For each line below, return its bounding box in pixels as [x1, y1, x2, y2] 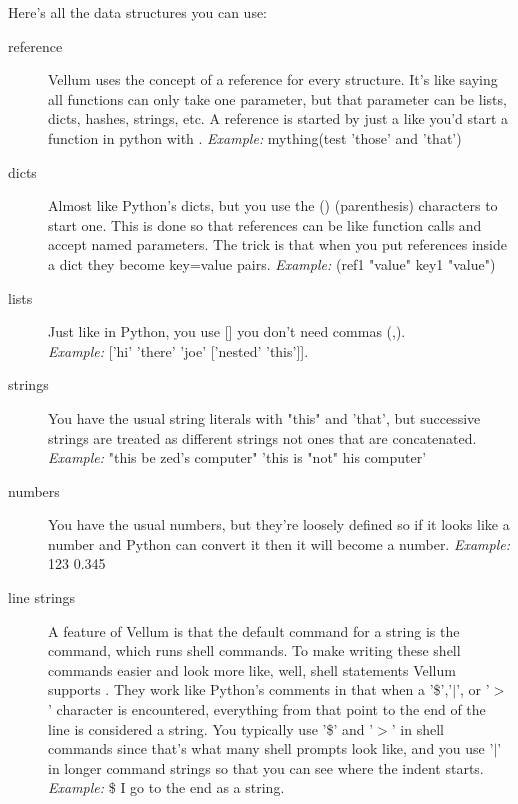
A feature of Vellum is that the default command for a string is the [48, 620, 460, 641]
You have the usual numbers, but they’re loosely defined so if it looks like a [48, 514, 510, 535]
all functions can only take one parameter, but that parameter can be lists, [48, 88, 507, 109]
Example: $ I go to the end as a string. [48, 777, 285, 798]
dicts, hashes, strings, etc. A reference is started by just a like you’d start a [48, 108, 509, 129]
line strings [8, 587, 76, 608]
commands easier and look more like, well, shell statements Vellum [48, 659, 456, 680]
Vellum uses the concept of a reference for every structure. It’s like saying [48, 69, 498, 90]
